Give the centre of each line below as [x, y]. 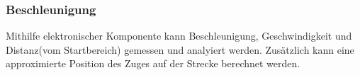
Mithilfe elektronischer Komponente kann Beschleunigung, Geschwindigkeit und [179, 36]
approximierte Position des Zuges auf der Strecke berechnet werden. [153, 63]
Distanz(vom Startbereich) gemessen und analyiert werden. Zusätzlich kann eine [180, 49]
